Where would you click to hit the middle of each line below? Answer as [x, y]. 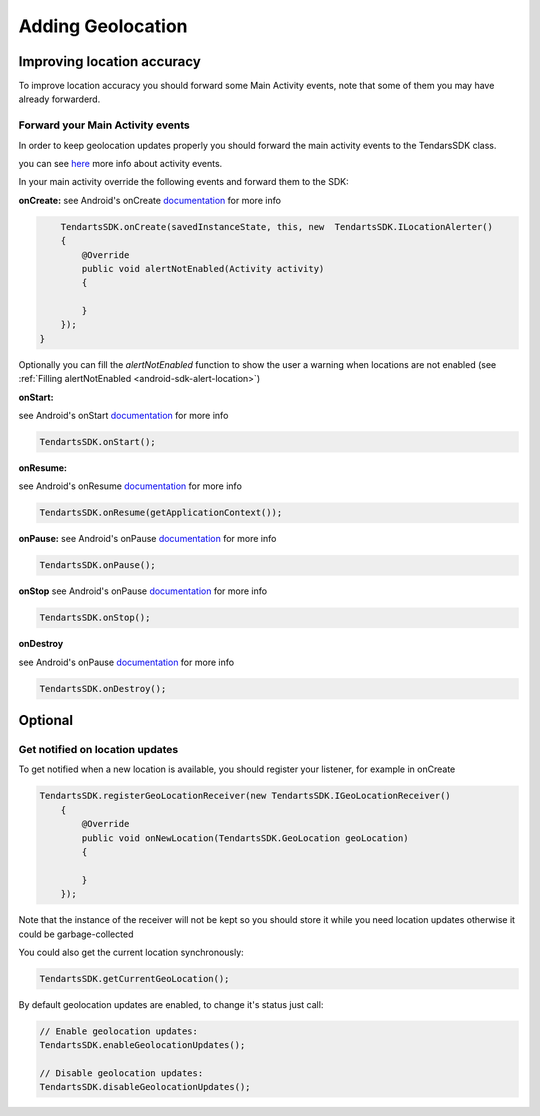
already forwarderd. [59, 99]
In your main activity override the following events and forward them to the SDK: [183, 182]
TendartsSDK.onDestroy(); [103, 688]
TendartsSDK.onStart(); [98, 442]
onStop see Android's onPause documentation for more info [143, 591]
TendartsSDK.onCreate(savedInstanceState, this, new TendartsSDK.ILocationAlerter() [277, 226]
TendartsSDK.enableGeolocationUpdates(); [142, 1045]
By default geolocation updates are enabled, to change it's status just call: [171, 1004]
